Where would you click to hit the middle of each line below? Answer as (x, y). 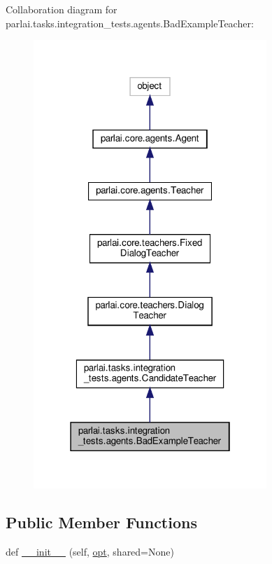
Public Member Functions (101, 522)
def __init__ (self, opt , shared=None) (90, 551)
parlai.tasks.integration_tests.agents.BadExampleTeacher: (130, 23)
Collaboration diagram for (62, 9)
